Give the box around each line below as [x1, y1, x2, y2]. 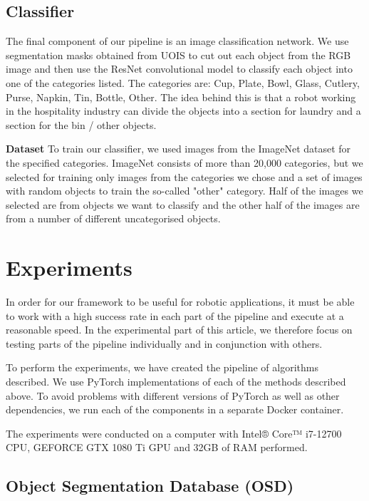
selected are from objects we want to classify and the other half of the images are [6, 197, 360, 212]
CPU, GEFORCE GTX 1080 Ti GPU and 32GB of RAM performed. [6, 440, 308, 455]
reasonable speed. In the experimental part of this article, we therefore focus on [6, 322, 353, 337]
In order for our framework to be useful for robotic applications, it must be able [6, 294, 355, 309]
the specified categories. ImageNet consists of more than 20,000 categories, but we [6, 155, 363, 170]
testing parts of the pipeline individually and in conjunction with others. [6, 336, 323, 351]
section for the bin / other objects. [6, 117, 157, 132]
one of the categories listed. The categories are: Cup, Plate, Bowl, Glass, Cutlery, [6, 75, 360, 90]
